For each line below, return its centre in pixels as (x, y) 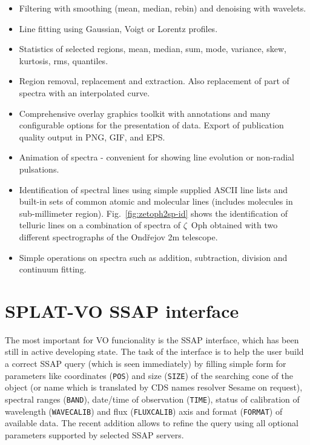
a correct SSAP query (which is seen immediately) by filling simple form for (146, 363)
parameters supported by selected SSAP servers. (94, 434)
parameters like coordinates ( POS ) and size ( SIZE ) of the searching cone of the (149, 375)
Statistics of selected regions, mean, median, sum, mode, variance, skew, (153, 49)
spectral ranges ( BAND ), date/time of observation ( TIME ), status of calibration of (152, 399)
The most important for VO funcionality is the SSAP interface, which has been (152, 339)
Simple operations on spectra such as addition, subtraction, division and (153, 257)
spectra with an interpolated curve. (84, 92)
